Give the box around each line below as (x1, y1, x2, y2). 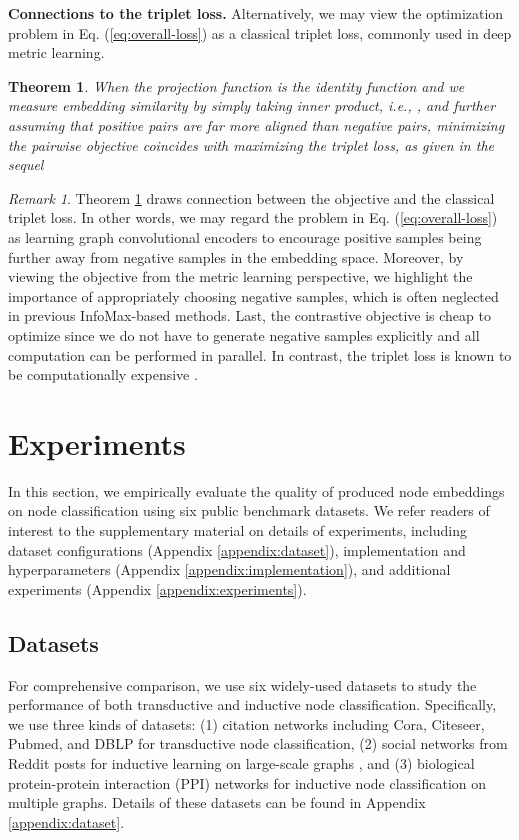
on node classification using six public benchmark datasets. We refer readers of (8, 500, 490, 521)
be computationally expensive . (8, 364, 198, 385)
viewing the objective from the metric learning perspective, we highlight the (8, 266, 473, 287)
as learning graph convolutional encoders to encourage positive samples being (8, 226, 482, 247)
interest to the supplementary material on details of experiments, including (8, 520, 467, 540)
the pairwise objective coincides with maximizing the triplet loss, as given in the (8, 134, 494, 155)
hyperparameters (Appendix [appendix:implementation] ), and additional (8, 559, 451, 580)
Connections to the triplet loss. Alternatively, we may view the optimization (8, 3, 504, 23)
